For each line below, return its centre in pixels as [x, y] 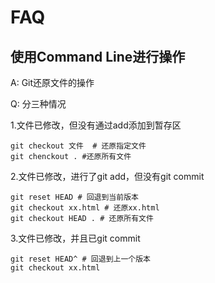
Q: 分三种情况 [38, 104]
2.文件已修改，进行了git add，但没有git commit [107, 176]
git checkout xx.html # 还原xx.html [85, 208]
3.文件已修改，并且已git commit [75, 238]
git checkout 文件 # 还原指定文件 [78, 146]
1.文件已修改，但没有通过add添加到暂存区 [96, 125]
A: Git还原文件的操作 [52, 82]
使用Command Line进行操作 [98, 56]
